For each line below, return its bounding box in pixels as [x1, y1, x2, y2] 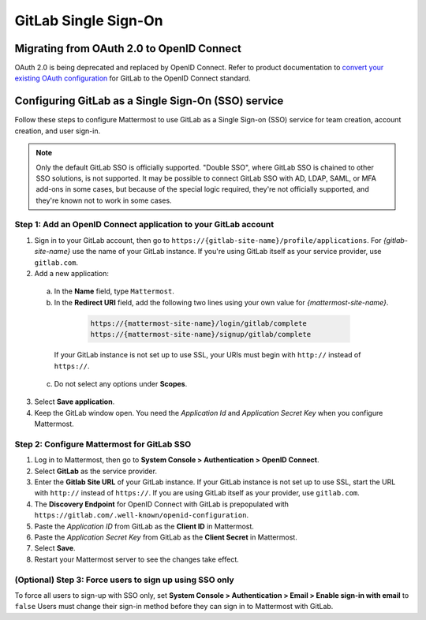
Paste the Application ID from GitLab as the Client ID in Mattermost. [34, 521, 254, 531]
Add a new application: [34, 269, 110, 278]
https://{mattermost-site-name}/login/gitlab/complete [90, 319, 307, 327]
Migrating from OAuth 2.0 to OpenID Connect [14, 42, 242, 55]
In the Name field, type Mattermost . [54, 286, 175, 296]
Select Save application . [34, 397, 115, 406]
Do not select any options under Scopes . [54, 379, 188, 388]
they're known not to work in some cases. [35, 196, 173, 205]
